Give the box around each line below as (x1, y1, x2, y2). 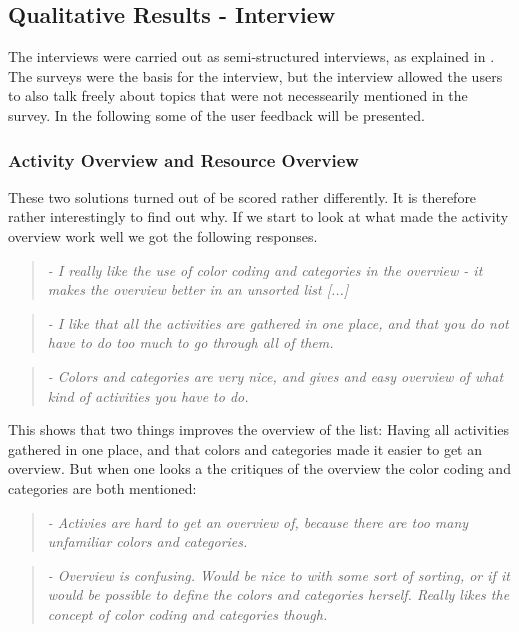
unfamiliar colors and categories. (47, 531, 248, 552)
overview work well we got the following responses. (8, 225, 318, 246)
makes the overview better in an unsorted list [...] (47, 279, 349, 300)
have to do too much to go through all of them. (47, 332, 334, 353)
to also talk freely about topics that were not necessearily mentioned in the (8, 85, 468, 106)
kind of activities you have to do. (47, 385, 249, 406)
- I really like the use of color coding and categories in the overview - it (47, 259, 483, 280)
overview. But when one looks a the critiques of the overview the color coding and (8, 458, 511, 479)
